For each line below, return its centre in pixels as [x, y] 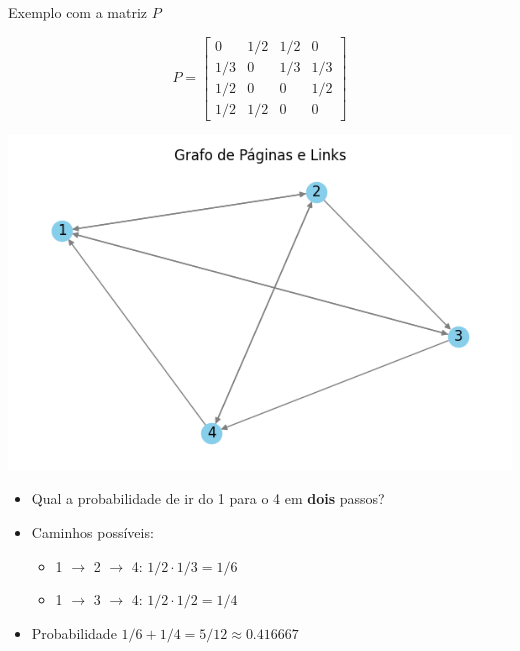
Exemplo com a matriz [78, 12]
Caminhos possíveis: [92, 531]
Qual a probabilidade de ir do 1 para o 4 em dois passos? [208, 498]
